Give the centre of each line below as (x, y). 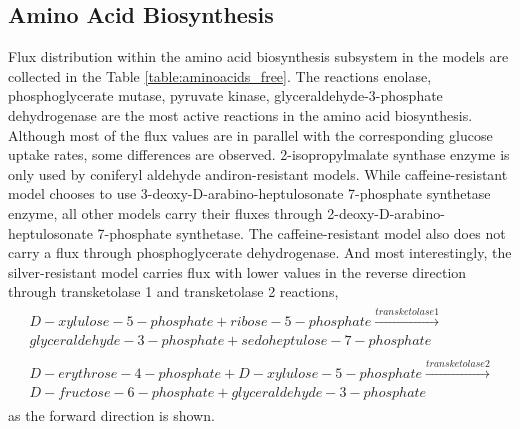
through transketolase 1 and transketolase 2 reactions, (173, 291)
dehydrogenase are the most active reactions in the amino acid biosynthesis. (240, 114)
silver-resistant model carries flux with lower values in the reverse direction (237, 271)
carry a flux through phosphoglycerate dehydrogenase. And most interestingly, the (260, 252)
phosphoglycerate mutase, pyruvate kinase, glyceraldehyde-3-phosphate (225, 95)
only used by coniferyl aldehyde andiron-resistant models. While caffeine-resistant (258, 173)
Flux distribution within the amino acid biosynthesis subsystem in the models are (258, 56)
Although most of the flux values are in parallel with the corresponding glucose (250, 134)
